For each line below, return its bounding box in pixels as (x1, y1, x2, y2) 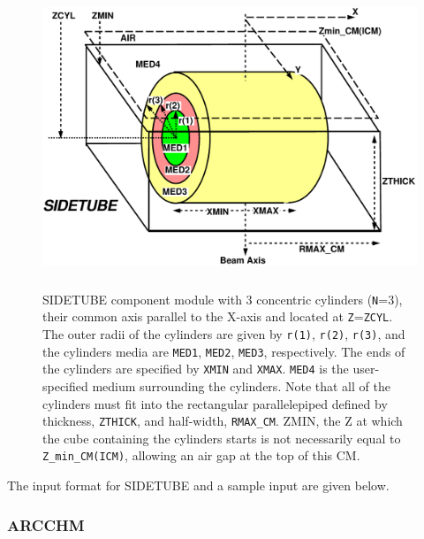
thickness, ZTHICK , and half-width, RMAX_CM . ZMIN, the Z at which (42, 412, 403, 430)
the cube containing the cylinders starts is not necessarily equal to (42, 428, 401, 447)
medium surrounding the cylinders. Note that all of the (92, 377, 390, 396)
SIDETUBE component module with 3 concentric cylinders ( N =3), (42, 289, 403, 308)
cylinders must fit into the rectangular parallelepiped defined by (42, 394, 388, 412)
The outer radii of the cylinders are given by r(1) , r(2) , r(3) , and (42, 325, 405, 343)
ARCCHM (7, 513, 85, 535)
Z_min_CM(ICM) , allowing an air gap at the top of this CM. (42, 446, 360, 465)
